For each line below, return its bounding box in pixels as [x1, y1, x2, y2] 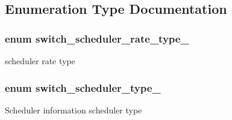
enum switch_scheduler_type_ [5, 80, 161, 95]
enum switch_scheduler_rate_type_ [5, 31, 189, 46]
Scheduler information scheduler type [5, 103, 142, 116]
